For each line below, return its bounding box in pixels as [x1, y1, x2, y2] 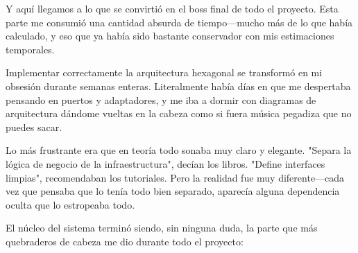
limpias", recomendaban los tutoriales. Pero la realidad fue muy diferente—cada [6, 170, 345, 184]
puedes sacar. [6, 119, 62, 134]
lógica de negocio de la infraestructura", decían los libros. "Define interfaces [6, 156, 325, 171]
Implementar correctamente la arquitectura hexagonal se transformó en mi [6, 65, 323, 80]
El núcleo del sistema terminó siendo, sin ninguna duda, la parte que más [6, 220, 318, 235]
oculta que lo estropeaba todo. [6, 197, 135, 211]
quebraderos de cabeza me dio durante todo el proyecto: [6, 234, 244, 248]
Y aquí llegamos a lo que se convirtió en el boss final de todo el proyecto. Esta [6, 1, 339, 15]
